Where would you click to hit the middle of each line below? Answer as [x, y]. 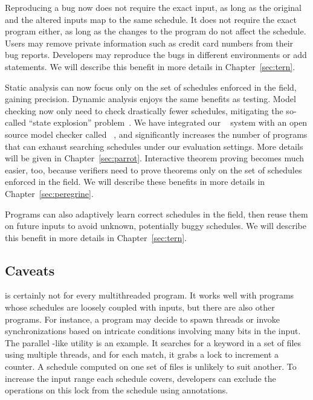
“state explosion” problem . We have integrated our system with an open [168, 122]
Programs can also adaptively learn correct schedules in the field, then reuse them [156, 214]
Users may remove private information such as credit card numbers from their [149, 43]
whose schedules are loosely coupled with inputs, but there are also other [140, 307]
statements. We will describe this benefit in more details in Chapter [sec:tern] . [150, 66]
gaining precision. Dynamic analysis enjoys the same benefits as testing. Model [150, 99]
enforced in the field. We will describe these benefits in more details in [135, 182]
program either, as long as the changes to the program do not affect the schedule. [156, 31]
